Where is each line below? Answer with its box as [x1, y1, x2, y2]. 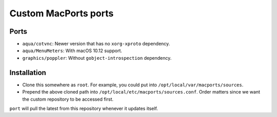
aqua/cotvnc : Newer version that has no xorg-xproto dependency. [22, 41, 170, 47]
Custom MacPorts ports [9, 8, 114, 19]
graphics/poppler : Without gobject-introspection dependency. [22, 55, 172, 61]
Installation [9, 68, 46, 77]
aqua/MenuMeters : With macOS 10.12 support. [22, 48, 123, 54]
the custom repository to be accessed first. [22, 96, 114, 102]
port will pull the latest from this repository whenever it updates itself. [9, 105, 159, 111]
